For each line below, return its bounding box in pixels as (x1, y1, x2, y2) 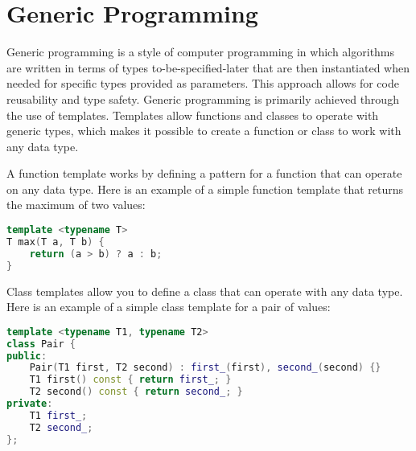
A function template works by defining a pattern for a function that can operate (6, 165, 402, 182)
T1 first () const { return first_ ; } (29, 374, 232, 386)
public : (6, 350, 47, 362)
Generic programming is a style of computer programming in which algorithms (6, 43, 395, 60)
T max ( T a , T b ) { (6, 236, 105, 248)
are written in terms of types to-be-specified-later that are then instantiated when (6, 59, 410, 76)
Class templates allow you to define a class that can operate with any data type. (6, 282, 403, 299)
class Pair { (6, 338, 76, 350)
